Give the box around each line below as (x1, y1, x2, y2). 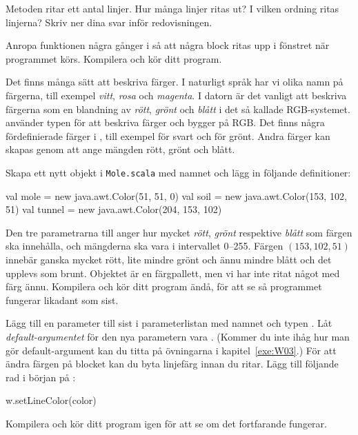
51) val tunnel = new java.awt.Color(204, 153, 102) (6, 202, 222, 216)
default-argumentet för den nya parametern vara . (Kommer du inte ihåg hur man (6, 329, 350, 343)
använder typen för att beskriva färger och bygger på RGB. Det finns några (6, 115, 325, 130)
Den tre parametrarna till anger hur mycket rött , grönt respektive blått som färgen (6, 225, 352, 239)
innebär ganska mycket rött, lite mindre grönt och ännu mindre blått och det (6, 252, 332, 266)
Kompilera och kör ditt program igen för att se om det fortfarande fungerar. (6, 416, 327, 430)
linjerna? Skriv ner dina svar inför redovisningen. (6, 14, 212, 29)
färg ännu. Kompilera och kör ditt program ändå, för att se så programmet (6, 279, 322, 294)
